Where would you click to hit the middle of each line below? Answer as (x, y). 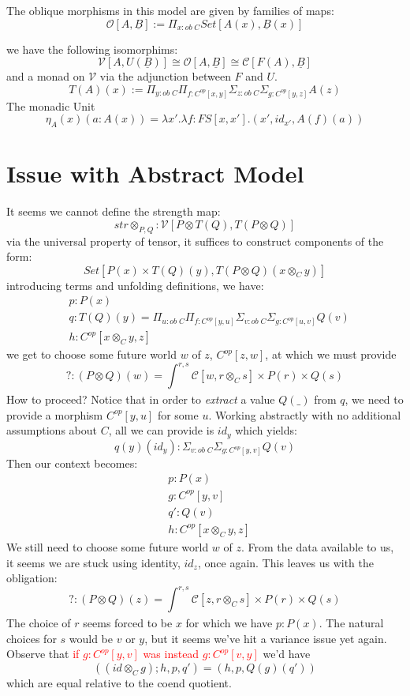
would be (91, 638)
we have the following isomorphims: (92, 49)
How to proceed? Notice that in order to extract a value (141, 399)
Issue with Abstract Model (155, 173)
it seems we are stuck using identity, (93, 562)
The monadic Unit (51, 105)
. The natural (351, 623)
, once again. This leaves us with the (285, 562)
